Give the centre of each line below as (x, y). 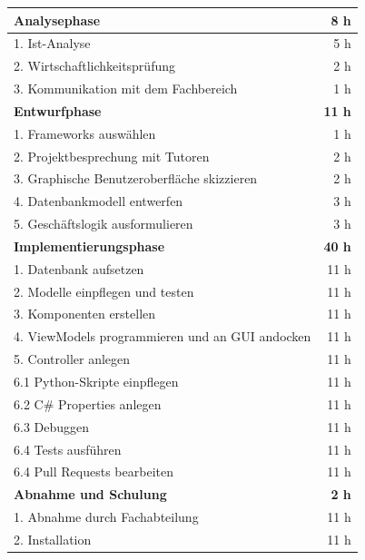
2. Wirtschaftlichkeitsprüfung (94, 66)
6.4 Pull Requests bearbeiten (94, 472)
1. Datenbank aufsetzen (79, 268)
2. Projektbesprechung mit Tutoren (112, 156)
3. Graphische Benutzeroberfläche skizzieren (136, 178)
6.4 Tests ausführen (68, 449)
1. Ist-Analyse (52, 43)
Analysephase (57, 20)
